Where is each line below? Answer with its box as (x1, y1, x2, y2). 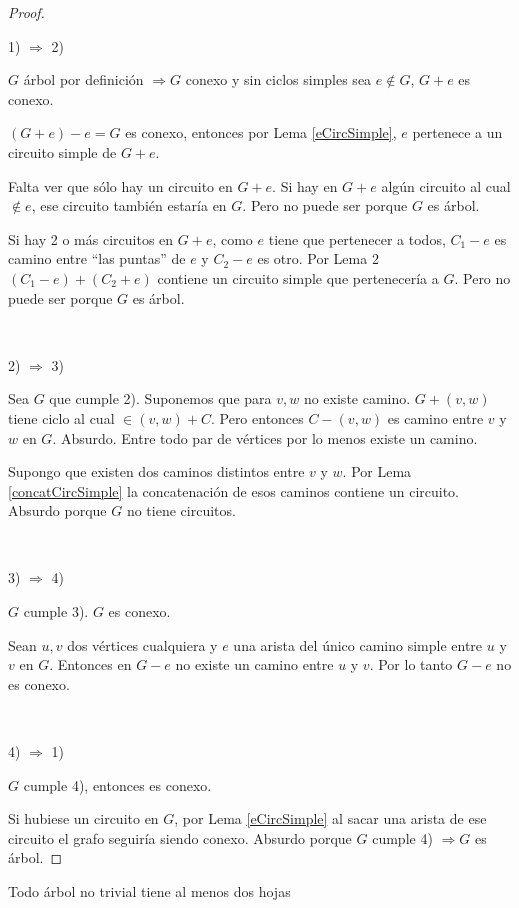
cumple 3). (23, 601, 89, 622)
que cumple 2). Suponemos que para (49, 388, 272, 409)
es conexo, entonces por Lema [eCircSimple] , (125, 122, 397, 143)
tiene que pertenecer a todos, (268, 228, 446, 249)
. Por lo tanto (369, 654, 453, 675)
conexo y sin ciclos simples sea (185, 69, 372, 90)
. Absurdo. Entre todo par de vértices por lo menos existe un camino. (52, 427, 478, 448)
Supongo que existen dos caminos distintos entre (8, 461, 305, 482)
